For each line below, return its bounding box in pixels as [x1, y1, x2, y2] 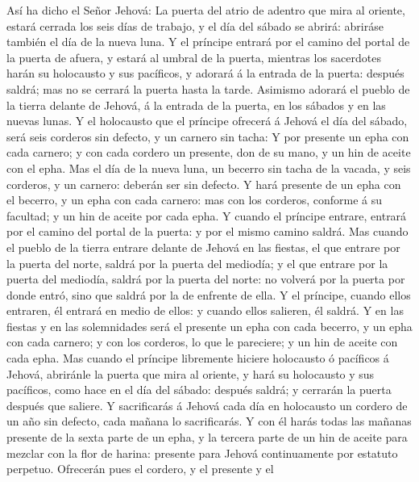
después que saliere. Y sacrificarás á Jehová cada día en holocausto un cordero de [6, 396, 408, 413]
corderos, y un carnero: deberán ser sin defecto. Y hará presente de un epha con [6, 175, 401, 192]
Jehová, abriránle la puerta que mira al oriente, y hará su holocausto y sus [6, 365, 375, 382]
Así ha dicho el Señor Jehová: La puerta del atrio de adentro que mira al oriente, [6, 2, 405, 18]
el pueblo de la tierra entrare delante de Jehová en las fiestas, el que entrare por [6, 238, 400, 255]
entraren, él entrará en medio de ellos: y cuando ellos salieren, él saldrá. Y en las [6, 302, 404, 319]
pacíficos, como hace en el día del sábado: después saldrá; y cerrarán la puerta [6, 381, 392, 398]
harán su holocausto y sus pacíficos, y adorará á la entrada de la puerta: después [6, 65, 404, 82]
